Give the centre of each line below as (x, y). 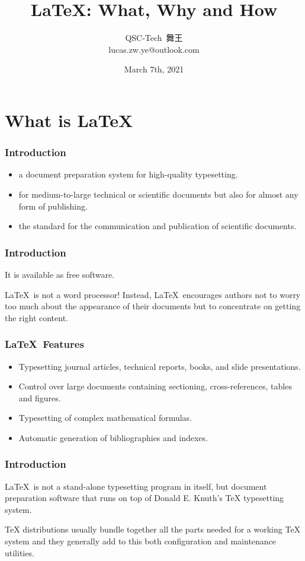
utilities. (20, 552)
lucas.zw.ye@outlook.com (154, 49)
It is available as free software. (60, 274)
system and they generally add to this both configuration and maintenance (141, 541)
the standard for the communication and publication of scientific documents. (158, 226)
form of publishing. (53, 206)
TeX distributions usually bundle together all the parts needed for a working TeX (153, 529)
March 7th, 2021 (154, 69)
